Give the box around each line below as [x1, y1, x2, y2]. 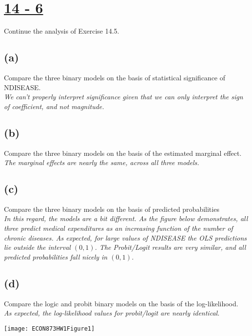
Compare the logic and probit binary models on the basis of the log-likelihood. [4, 298, 238, 308]
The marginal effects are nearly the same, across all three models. [4, 157, 199, 168]
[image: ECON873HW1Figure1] [4, 325, 95, 332]
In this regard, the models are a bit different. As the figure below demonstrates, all [4, 213, 248, 224]
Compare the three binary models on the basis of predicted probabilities [4, 204, 219, 214]
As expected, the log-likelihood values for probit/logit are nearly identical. [4, 308, 220, 318]
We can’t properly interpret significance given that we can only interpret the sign [4, 92, 243, 102]
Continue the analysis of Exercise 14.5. [4, 26, 119, 36]
